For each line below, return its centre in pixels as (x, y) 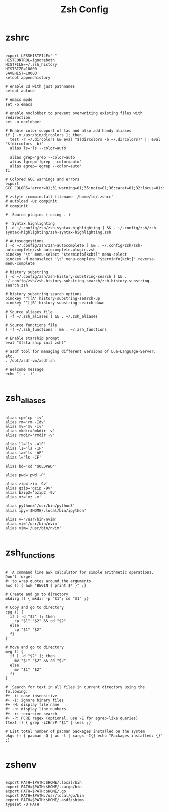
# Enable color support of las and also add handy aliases (68, 131)
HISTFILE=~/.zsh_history (31, 64)
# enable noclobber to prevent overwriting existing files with (74, 113)
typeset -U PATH (22, 804)
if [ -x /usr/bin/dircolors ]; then (44, 135)
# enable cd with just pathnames (40, 86)
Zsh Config (84, 9)
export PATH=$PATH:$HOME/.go (36, 791)
